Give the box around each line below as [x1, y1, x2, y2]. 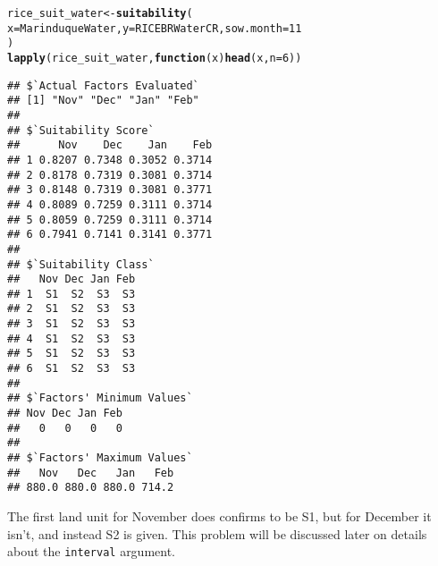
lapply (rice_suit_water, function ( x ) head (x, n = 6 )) [7, 51, 302, 64]
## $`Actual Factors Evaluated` [7, 79, 199, 92]
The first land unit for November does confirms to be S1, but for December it [7, 507, 432, 525]
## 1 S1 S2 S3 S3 [7, 287, 136, 300]
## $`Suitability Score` [7, 123, 155, 137]
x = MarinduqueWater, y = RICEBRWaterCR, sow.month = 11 [7, 21, 302, 35]
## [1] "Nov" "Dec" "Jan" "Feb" [7, 94, 199, 107]
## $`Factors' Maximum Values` [7, 452, 193, 465]
